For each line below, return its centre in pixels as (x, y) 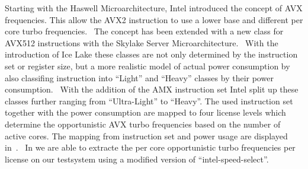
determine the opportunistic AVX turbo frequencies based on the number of (143, 124)
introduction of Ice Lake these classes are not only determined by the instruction (151, 54)
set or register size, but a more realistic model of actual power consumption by (147, 66)
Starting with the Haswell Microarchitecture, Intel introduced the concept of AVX (154, 8)
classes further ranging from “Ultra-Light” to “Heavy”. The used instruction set (149, 101)
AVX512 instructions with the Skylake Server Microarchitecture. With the (142, 42)
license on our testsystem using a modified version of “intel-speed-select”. (137, 159)
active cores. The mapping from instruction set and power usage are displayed (146, 135)
